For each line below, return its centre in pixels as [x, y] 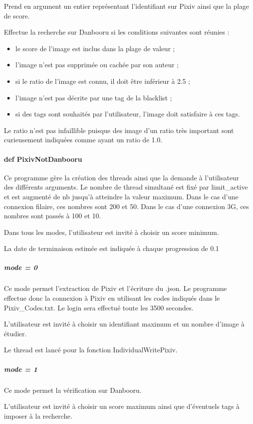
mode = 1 [21, 369]
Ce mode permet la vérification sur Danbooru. [73, 390]
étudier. [15, 333]
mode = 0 [21, 267]
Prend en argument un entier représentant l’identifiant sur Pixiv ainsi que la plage [126, 6]
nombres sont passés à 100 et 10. [53, 216]
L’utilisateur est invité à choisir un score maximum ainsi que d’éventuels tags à [122, 406]
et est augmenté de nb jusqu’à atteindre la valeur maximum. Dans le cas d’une [121, 196]
